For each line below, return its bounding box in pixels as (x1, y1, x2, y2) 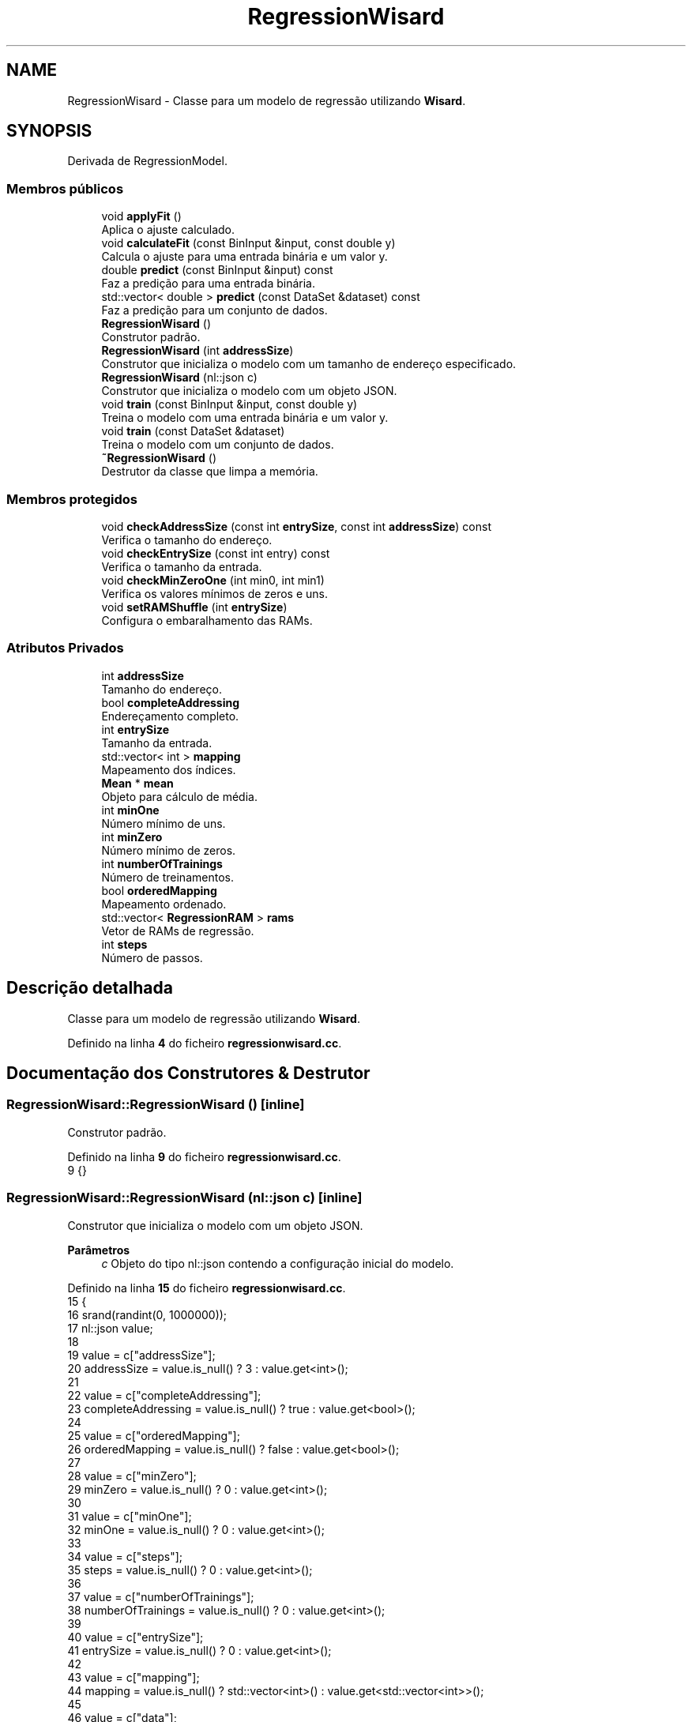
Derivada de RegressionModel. (67, 154, 228, 168)
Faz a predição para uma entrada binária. (101, 276, 315, 291)
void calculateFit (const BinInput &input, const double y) (101, 236, 396, 250)
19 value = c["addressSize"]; (67, 1348, 216, 1362)
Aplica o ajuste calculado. (101, 223, 235, 237)
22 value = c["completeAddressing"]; (67, 1388, 261, 1402)
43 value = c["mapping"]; (67, 1670, 200, 1684)
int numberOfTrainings (101, 856, 223, 870)
